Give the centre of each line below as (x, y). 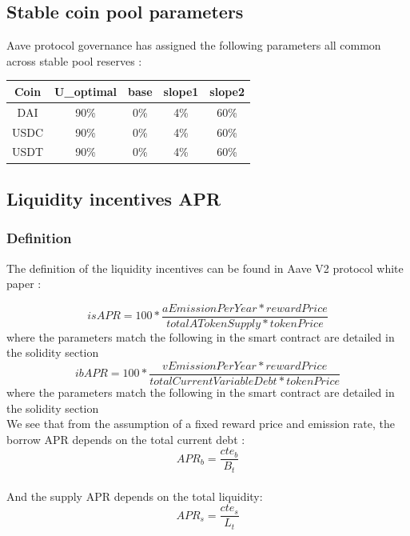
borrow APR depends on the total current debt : (126, 439)
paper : (24, 284)
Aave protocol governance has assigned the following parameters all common (194, 45)
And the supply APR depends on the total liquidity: (135, 496)
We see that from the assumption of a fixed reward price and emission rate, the (201, 424)
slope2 (227, 91)
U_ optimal (86, 91)
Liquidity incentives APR (114, 198)
